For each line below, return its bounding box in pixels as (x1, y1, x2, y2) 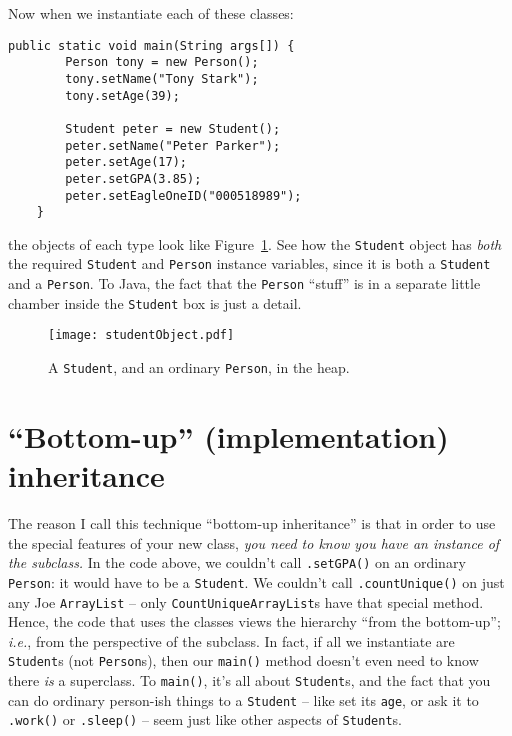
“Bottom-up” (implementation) (8, 415, 449, 456)
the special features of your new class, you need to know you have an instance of (8, 532, 500, 553)
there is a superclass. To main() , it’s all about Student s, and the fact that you (8, 670, 491, 691)
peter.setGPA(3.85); (65, 171, 202, 186)
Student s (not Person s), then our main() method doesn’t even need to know (8, 650, 479, 671)
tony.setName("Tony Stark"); (65, 71, 259, 86)
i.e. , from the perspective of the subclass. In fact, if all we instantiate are (8, 630, 455, 651)
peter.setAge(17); (65, 155, 187, 170)
